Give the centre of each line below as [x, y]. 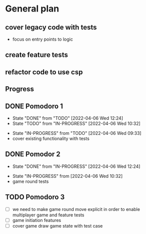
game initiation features [37, 220]
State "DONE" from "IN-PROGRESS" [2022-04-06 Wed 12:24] [76, 166]
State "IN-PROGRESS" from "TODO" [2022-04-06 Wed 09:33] [77, 133]
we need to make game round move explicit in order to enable [76, 209]
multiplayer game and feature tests [48, 215]
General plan [32, 9]
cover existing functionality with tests [51, 138]
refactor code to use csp [44, 72]
